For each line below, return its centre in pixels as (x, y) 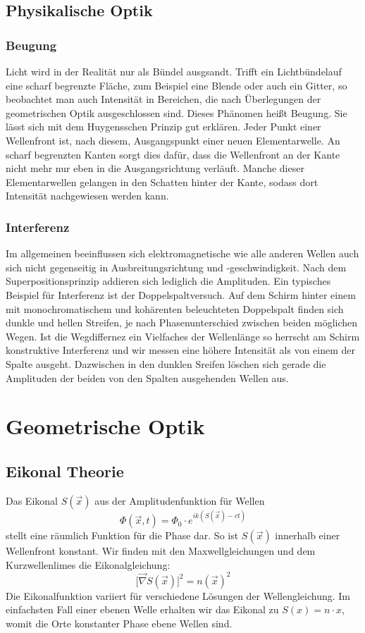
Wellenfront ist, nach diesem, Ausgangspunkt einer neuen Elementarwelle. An (173, 140)
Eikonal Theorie (65, 471)
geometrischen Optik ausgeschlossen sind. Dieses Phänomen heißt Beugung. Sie (177, 112)
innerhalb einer (308, 535)
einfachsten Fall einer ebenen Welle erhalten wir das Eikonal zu (142, 609)
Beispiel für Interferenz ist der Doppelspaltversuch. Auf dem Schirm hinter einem (181, 294)
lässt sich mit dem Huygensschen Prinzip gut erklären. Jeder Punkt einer (163, 127)
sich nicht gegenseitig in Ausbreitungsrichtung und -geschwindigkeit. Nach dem (176, 267)
